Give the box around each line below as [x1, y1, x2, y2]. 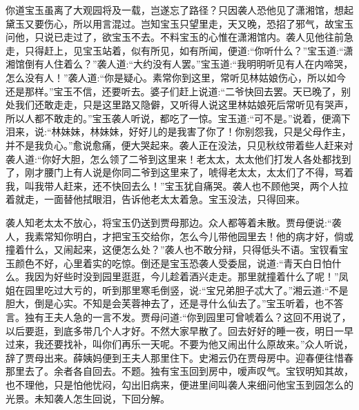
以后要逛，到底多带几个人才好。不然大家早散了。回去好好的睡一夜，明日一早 [6, 323, 353, 338]
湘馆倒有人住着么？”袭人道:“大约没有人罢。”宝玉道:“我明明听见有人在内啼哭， [6, 57, 353, 71]
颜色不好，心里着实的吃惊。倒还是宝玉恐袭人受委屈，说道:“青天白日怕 [14, 255, 332, 270]
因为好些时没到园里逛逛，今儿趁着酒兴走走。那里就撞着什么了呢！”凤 [34, 269, 349, 284]
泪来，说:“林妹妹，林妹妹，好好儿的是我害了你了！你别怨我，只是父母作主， [6, 124, 351, 139]
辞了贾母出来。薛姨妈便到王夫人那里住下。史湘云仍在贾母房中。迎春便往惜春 [6, 350, 353, 364]
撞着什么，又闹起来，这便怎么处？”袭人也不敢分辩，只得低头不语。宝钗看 [6, 242, 339, 257]
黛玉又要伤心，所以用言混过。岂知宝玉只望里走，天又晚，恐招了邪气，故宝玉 [6, 16, 353, 30]
